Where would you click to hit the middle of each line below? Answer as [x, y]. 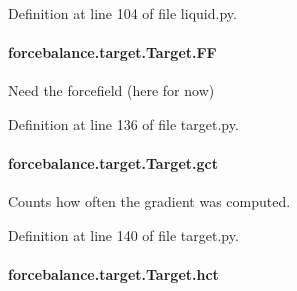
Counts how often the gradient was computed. [149, 201]
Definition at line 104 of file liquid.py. [122, 13]
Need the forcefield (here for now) [111, 90]
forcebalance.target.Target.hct [113, 274]
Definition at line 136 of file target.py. [123, 123]
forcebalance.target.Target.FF [112, 52]
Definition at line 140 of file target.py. [123, 234]
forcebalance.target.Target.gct [113, 163]
